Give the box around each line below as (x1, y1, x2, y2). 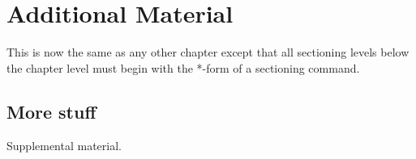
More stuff (6, 98, 96, 123)
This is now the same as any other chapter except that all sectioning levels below (6, 44, 410, 61)
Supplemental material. (6, 136, 122, 153)
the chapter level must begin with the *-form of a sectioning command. (6, 59, 360, 76)
